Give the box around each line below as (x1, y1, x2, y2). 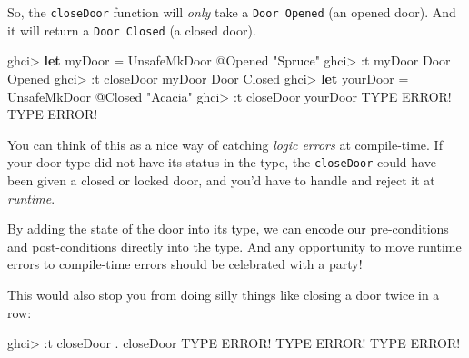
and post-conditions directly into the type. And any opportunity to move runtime (7, 236, 462, 255)
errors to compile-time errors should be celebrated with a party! (7, 254, 363, 273)
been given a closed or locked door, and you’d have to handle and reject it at (7, 170, 435, 189)
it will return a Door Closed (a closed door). (7, 20, 256, 39)
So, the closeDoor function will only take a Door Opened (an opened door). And (7, 3, 456, 21)
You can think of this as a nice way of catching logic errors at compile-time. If (7, 134, 443, 154)
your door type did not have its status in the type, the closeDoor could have (7, 153, 436, 172)
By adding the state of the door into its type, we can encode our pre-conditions (7, 219, 449, 238)
